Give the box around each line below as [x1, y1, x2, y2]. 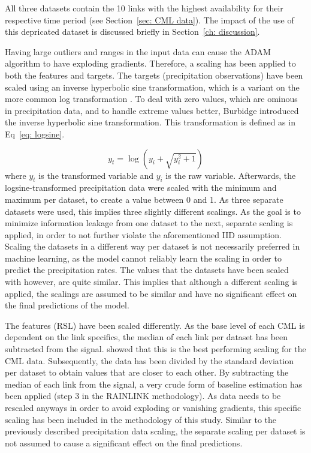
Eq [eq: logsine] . [5, 127, 65, 140]
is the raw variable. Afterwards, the [165, 169, 296, 181]
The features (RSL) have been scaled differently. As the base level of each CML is [5, 319, 305, 331]
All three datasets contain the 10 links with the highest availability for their [5, 2, 283, 14]
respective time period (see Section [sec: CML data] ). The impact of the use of [5, 13, 294, 26]
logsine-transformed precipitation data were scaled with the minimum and [5, 181, 277, 194]
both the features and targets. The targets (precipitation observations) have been [5, 68, 303, 81]
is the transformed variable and [38, 169, 153, 181]
